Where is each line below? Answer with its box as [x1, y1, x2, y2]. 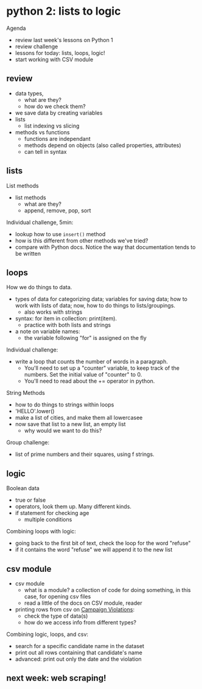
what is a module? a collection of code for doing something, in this [24, 586, 191, 593]
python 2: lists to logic [6, 4, 121, 18]
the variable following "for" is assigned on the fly [24, 334, 147, 342]
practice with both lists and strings [24, 322, 111, 329]
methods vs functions [15, 128, 70, 135]
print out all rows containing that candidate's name [15, 649, 143, 656]
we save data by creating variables [15, 109, 103, 117]
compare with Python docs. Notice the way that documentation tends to [15, 243, 196, 251]
